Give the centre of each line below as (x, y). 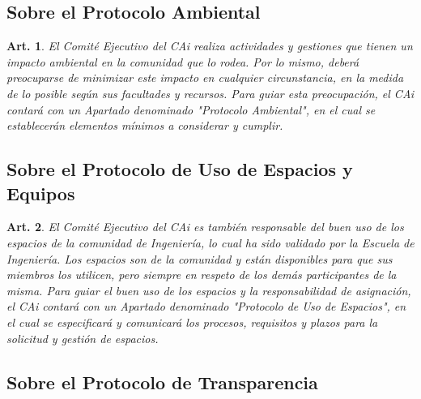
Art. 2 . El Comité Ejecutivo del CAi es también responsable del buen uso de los (205, 227)
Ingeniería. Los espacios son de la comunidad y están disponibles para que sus (200, 258)
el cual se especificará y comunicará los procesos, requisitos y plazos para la (192, 322)
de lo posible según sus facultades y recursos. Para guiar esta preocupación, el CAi (210, 93)
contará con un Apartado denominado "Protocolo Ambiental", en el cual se (191, 109)
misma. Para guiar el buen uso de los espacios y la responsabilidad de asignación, (209, 290)
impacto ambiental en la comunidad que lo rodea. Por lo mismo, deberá (183, 61)
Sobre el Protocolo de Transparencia (162, 382)
